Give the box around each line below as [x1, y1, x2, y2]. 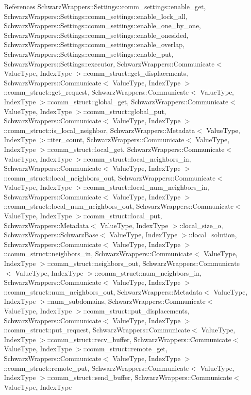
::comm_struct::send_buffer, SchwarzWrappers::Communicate [47, 372, 232, 382]
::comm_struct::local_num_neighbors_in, [83, 182, 209, 192]
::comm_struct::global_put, [83, 106, 166, 116]
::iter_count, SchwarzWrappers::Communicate [47, 134, 184, 145]
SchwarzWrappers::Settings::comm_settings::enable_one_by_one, [4, 20, 201, 31]
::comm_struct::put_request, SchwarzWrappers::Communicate [4, 325, 190, 335]
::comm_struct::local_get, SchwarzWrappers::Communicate [47, 144, 225, 154]
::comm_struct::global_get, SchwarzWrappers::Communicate [47, 96, 229, 106]
